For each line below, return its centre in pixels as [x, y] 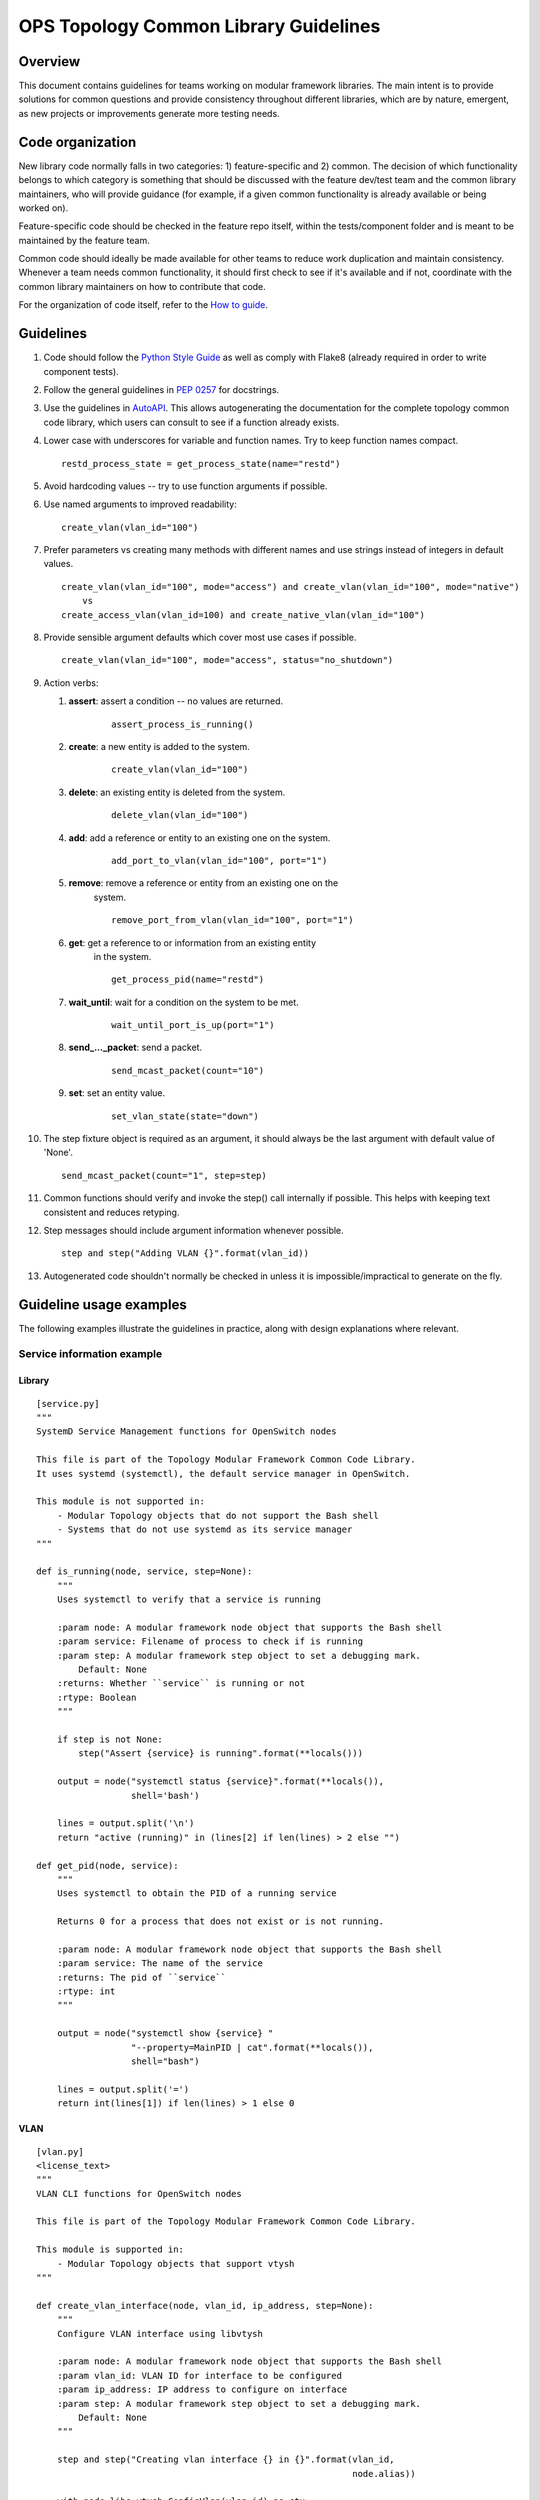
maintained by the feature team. [84, 240]
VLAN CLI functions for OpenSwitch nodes [139, 2193]
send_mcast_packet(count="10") [188, 1070]
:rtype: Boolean [96, 1697]
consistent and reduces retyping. [111, 1212]
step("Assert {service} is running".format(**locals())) [221, 1753]
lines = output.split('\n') [125, 1823]
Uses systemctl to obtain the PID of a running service [196, 1893]
